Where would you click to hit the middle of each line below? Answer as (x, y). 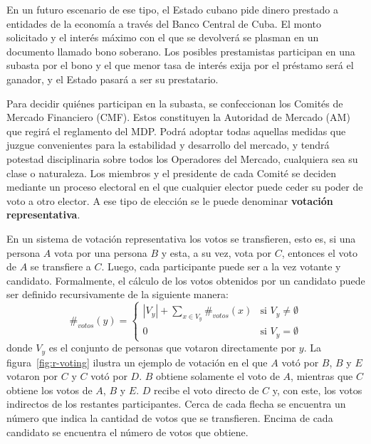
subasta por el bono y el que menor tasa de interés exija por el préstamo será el (180, 65)
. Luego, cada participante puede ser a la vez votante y (221, 266)
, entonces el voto (319, 252)
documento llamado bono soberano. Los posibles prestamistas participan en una (181, 51)
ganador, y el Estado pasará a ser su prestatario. (113, 79)
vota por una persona (101, 252)
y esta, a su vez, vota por (216, 252)
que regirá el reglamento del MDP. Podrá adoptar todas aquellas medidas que (176, 131)
